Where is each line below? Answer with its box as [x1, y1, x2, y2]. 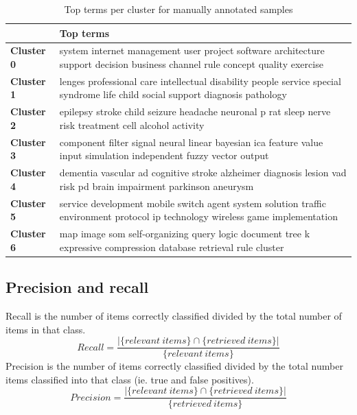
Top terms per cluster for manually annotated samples [64, 2, 293, 16]
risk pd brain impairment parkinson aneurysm [59, 178, 254, 193]
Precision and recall [5, 276, 149, 298]
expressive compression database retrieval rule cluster [59, 239, 284, 254]
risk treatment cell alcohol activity [59, 117, 205, 132]
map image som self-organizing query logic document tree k [59, 226, 310, 241]
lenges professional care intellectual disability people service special [59, 73, 341, 88]
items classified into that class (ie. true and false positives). [5, 372, 254, 386]
